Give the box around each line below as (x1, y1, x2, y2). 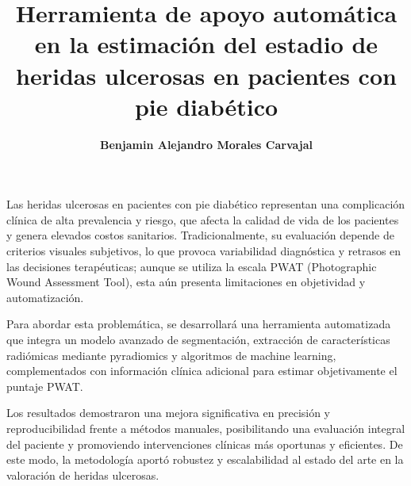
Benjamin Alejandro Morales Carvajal (100, 136, 313, 152)
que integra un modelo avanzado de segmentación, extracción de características (6, 331, 390, 348)
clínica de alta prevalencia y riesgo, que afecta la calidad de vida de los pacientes (6, 211, 399, 228)
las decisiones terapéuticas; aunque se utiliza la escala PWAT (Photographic (6, 258, 377, 274)
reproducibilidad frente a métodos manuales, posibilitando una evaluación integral (6, 420, 405, 436)
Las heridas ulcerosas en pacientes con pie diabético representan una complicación (6, 196, 405, 212)
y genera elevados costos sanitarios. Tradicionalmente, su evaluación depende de (6, 227, 394, 243)
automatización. (6, 289, 84, 305)
